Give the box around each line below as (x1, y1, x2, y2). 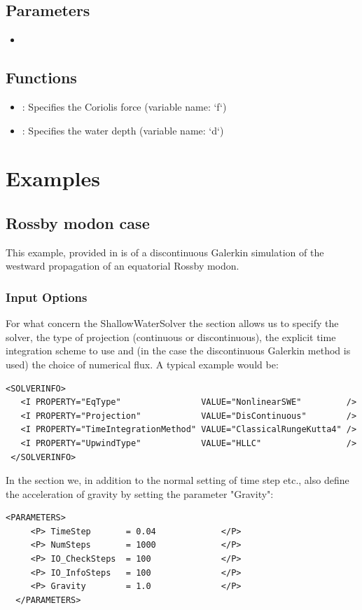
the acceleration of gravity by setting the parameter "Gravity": (6, 486, 274, 501)
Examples (6, 164, 100, 193)
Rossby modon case (6, 212, 150, 233)
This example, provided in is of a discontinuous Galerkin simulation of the (6, 244, 324, 259)
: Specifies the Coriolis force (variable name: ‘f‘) (22, 99, 227, 113)
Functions (6, 67, 77, 88)
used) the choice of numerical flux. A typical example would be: (6, 356, 279, 371)
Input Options (6, 288, 88, 305)
